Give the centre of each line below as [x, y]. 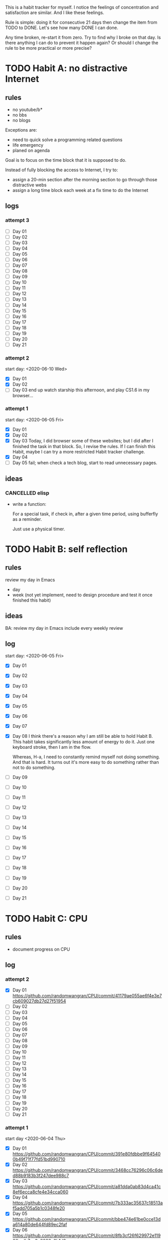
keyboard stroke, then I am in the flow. [52, 747]
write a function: [29, 504]
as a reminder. [27, 519]
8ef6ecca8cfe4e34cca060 [40, 1192]
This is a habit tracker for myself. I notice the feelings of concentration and [82, 7]
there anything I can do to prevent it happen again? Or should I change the [82, 43]
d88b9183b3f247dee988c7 [40, 1176]
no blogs [21, 120]
